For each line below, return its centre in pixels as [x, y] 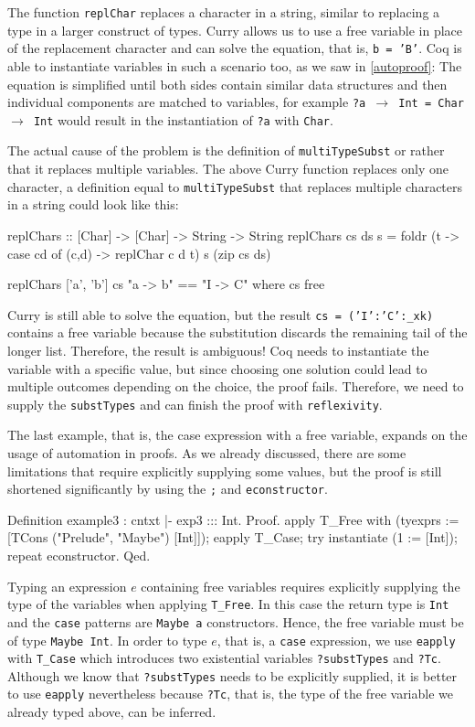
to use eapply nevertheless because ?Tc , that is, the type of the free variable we [230, 694]
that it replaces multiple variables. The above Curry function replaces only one [228, 169]
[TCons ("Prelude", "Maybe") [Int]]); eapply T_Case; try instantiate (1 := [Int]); [232, 537]
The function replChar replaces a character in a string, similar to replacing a [224, 12]
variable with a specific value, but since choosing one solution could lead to [217, 368]
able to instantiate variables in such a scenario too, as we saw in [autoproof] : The [235, 65]
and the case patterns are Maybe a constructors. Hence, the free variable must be [236, 621]
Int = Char [431, 104]
